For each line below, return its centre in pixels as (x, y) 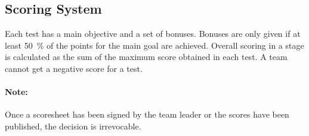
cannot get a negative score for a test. (74, 68)
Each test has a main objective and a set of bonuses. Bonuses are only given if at (153, 34)
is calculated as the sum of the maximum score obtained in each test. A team (146, 57)
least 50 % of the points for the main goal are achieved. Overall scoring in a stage (154, 45)
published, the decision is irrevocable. (73, 126)
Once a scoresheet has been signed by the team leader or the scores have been (147, 114)
